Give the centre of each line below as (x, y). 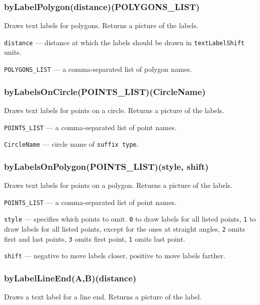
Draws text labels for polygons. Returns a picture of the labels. (101, 25)
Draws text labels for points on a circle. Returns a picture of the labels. (114, 110)
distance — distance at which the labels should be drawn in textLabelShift (124, 42)
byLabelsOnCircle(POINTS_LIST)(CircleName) (105, 91)
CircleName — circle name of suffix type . (71, 144)
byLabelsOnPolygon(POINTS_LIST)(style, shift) (106, 166)
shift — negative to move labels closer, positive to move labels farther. (115, 256)
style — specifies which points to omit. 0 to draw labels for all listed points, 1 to (130, 219)
